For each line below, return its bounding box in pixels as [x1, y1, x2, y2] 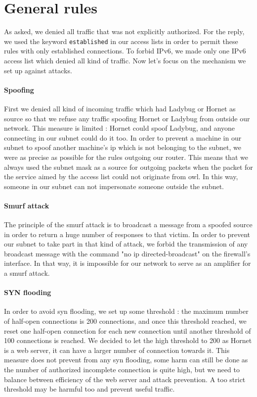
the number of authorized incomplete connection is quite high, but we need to [4, 364, 240, 375]
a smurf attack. [4, 268, 50, 278]
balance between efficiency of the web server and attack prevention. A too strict [4, 374, 246, 384]
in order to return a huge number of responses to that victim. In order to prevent [4, 229, 250, 239]
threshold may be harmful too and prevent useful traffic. [4, 384, 175, 394]
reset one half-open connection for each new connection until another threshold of [4, 325, 251, 336]
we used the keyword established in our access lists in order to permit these [4, 36, 238, 46]
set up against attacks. [4, 65, 72, 75]
